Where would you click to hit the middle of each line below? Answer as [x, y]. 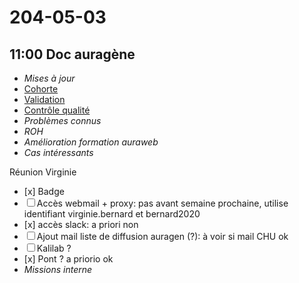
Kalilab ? [54, 248]
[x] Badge [44, 191]
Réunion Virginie [43, 172]
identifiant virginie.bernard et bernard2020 [112, 214]
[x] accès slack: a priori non [81, 224]
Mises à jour [49, 78]
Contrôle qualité [57, 110]
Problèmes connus [62, 120]
